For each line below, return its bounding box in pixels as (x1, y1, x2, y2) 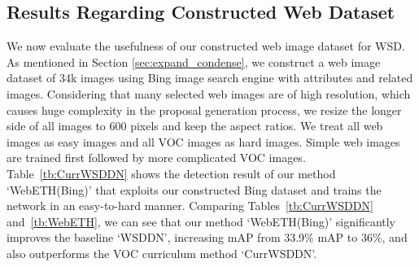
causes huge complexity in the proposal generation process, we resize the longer (7, 101, 402, 118)
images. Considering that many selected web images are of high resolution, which (7, 85, 411, 102)
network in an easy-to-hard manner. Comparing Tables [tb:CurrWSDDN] (7, 197, 373, 214)
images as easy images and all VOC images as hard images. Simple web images (7, 133, 400, 150)
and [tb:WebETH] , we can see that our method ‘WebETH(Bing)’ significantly (7, 212, 395, 230)
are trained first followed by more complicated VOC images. (7, 149, 306, 166)
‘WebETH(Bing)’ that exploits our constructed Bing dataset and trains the (7, 181, 382, 198)
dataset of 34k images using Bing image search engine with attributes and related (7, 69, 413, 86)
